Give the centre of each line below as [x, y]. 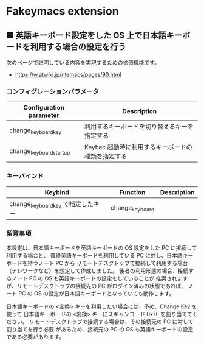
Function [132, 192]
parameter [44, 115]
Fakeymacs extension [63, 11]
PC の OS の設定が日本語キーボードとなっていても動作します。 [96, 294]
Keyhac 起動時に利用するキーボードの [138, 147]
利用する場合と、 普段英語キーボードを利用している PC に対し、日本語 [94, 256]
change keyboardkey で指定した [52, 204]
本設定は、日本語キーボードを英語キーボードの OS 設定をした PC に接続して [102, 248]
